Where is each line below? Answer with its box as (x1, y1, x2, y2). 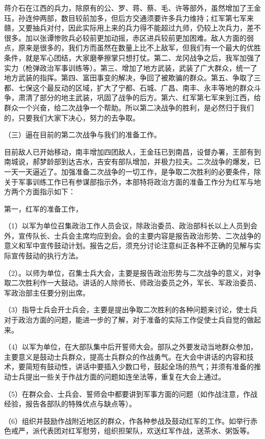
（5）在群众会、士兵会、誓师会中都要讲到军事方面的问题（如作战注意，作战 (4, 388, 257, 399)
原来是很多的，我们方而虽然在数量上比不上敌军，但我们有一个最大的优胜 (18, 42, 261, 53)
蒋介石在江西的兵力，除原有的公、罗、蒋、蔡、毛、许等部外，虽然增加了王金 (4, 3, 261, 13)
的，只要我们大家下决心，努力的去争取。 (4, 112, 140, 123)
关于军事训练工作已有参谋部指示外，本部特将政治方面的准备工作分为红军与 (4, 176, 254, 187)
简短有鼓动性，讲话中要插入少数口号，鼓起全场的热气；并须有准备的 (25, 361, 254, 372)
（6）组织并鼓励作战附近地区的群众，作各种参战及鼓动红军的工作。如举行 (4, 415, 250, 426)
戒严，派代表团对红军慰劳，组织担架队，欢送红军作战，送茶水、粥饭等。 (11, 425, 254, 436)
